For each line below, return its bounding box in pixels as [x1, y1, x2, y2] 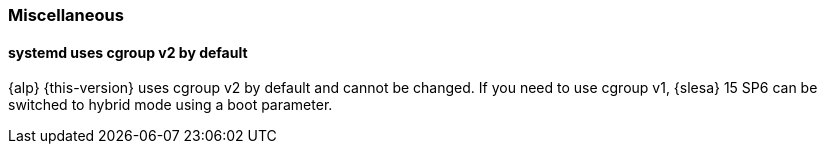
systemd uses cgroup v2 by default [8, 43, 248, 61]
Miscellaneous [8, 5, 124, 25]
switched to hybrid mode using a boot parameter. [8, 96, 333, 114]
